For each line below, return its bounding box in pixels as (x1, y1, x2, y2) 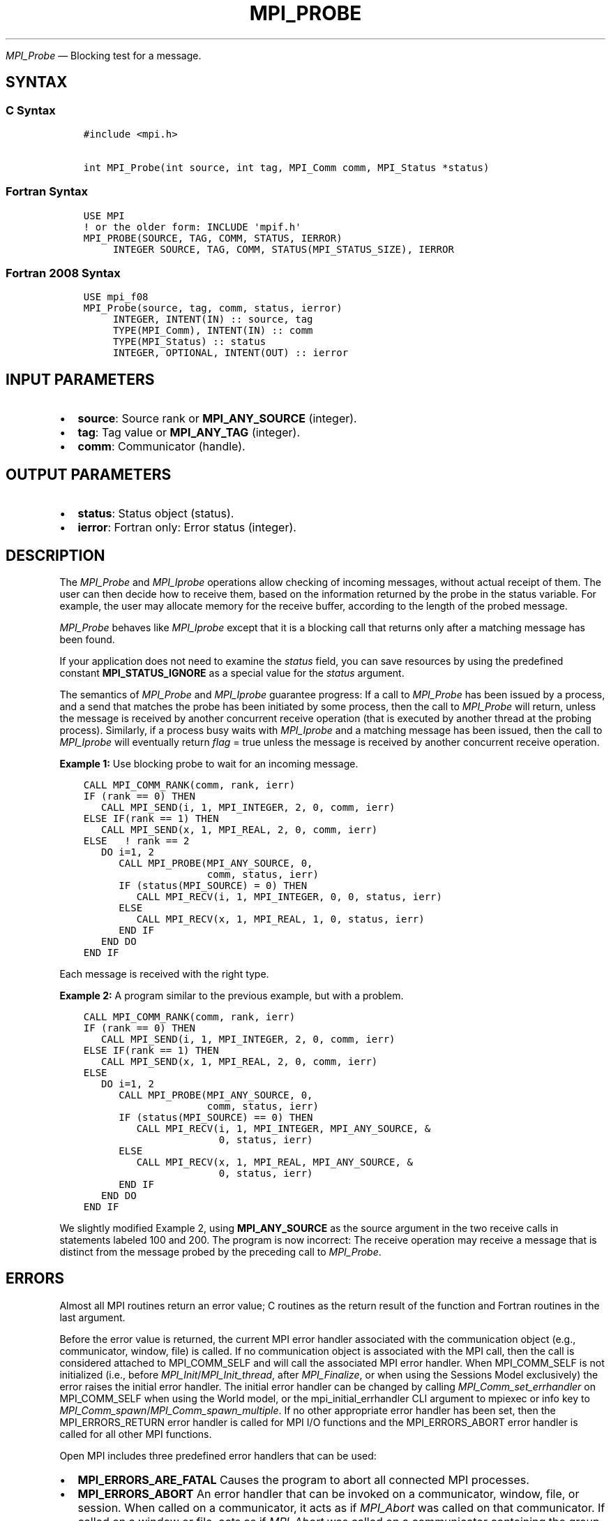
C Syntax (6, 103, 56, 117)
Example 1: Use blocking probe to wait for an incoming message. (59, 758, 359, 770)
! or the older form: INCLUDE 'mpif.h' (83, 221, 301, 233)
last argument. (59, 1311, 126, 1323)
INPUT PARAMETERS (6, 370, 155, 388)
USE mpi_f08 (83, 291, 149, 303)
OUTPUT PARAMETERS (6, 465, 172, 483)
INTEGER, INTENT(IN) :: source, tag (112, 314, 313, 325)
